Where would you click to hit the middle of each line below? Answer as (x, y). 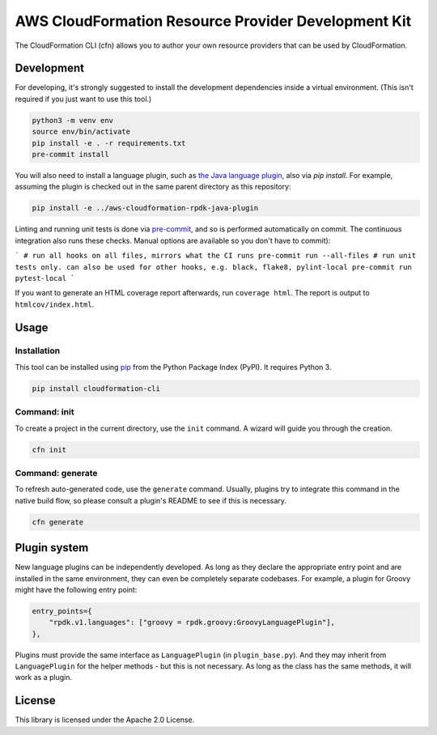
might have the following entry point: (76, 589)
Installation (38, 351)
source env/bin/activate (81, 132)
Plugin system (52, 548)
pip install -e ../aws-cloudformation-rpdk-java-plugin (145, 208)
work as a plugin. (44, 678)
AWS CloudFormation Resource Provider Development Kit (213, 21)
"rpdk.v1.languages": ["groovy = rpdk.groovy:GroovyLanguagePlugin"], (192, 622)
